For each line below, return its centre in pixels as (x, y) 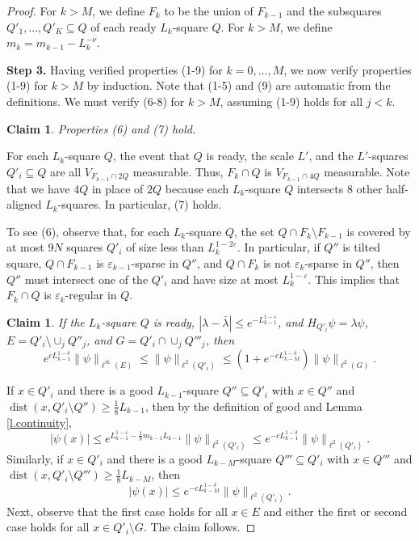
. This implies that (354, 279)
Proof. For (32, 11)
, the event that (151, 156)
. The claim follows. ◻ (199, 527)
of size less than (165, 247)
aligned (24, 204)
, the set (254, 231)
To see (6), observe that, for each (88, 231)
